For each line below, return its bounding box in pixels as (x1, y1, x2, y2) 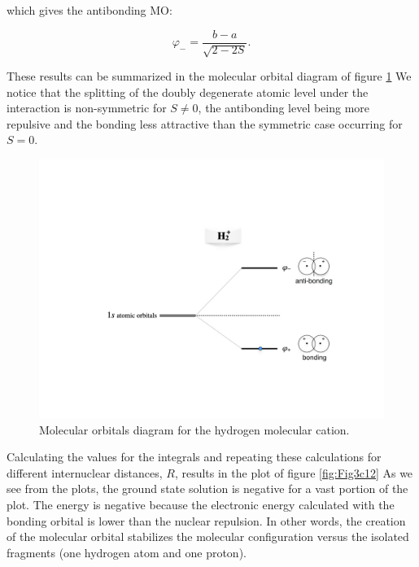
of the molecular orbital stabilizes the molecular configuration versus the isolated (7, 528, 409, 545)
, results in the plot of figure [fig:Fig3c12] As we (174, 464, 413, 481)
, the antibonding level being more (198, 99, 370, 116)
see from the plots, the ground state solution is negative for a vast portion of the (7, 480, 408, 497)
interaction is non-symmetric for (7, 99, 167, 116)
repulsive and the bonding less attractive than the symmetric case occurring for (7, 115, 403, 132)
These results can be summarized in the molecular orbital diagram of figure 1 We (7, 68, 412, 85)
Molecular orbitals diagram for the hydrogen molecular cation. (39, 421, 350, 438)
